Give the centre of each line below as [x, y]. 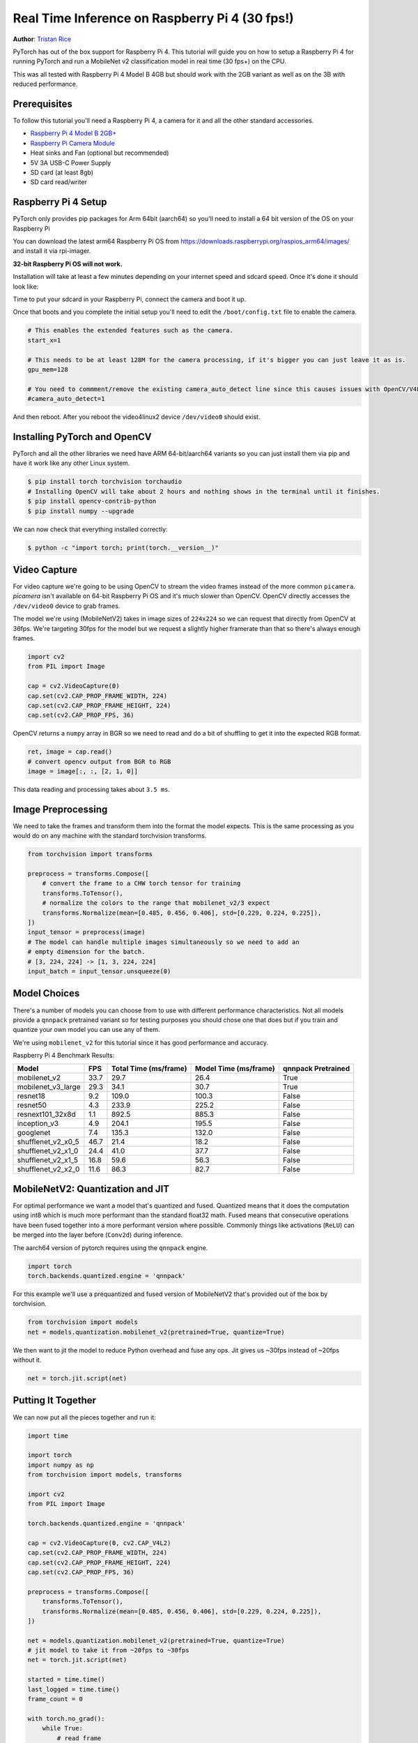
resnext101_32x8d [46, 1114]
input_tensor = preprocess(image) [86, 932]
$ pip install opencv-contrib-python [92, 501]
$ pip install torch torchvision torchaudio [105, 482]
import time [48, 1436]
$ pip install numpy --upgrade [81, 511]
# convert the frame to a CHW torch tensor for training [141, 883]
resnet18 [31, 1096]
